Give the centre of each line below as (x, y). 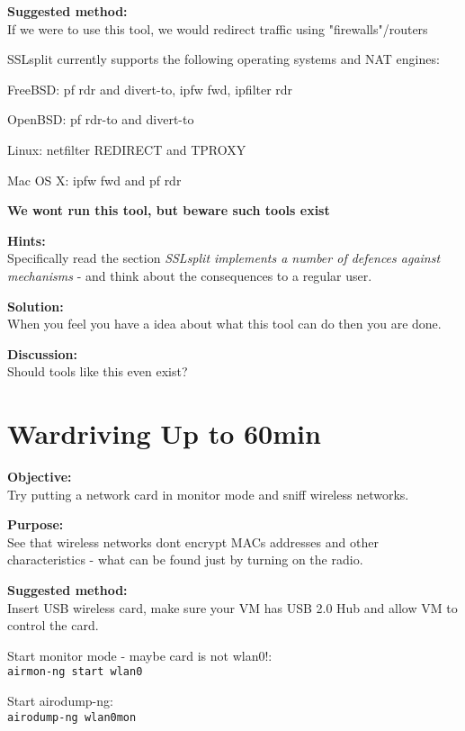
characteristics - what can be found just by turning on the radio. (185, 560)
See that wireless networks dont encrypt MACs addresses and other (193, 541)
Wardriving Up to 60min (164, 433)
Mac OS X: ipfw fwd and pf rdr (94, 180)
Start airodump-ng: (60, 701)
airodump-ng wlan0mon (72, 717)
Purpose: (36, 524)
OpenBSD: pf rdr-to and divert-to (101, 119)
